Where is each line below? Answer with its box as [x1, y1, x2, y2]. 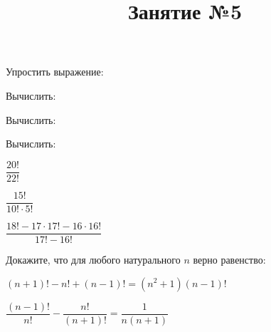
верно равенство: [193, 251, 266, 266]
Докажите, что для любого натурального [6, 251, 181, 266]
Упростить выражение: [6, 64, 104, 79]
